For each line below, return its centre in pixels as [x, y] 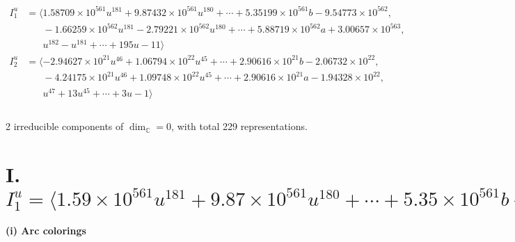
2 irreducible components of [65, 126]
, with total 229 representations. [239, 126]
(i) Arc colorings [46, 231]
